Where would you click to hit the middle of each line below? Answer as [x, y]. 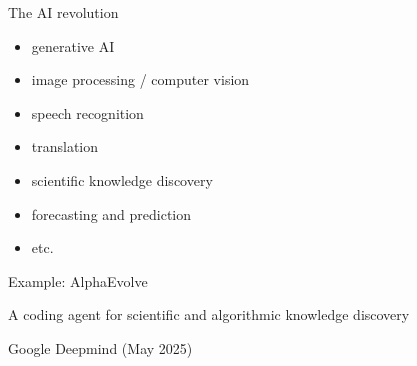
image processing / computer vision [140, 79]
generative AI [73, 45]
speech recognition [87, 112]
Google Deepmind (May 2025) [100, 347]
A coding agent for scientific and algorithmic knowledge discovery [209, 314]
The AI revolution [63, 12]
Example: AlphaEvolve [78, 280]
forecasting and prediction [111, 213]
